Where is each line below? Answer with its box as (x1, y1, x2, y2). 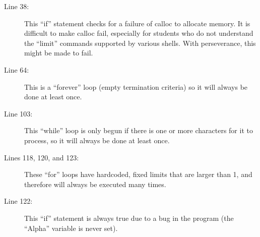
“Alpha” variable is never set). (24, 222, 118, 233)
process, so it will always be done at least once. (24, 135, 170, 145)
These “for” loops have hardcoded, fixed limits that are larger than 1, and (24, 169, 252, 180)
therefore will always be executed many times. (24, 179, 166, 189)
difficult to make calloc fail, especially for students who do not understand (24, 28, 253, 38)
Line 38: (4, 1, 29, 11)
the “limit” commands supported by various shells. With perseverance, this (24, 37, 256, 48)
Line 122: (4, 196, 33, 206)
